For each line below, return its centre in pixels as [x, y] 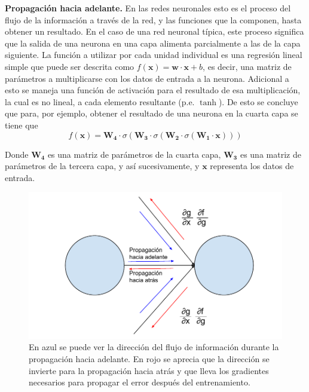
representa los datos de [252, 166]
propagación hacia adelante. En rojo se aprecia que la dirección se [149, 358]
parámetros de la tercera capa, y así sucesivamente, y [102, 166]
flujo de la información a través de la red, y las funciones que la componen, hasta [153, 19]
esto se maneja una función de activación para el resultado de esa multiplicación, [153, 90]
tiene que [22, 125]
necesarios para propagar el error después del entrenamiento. [140, 382]
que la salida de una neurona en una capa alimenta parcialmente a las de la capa [153, 43]
